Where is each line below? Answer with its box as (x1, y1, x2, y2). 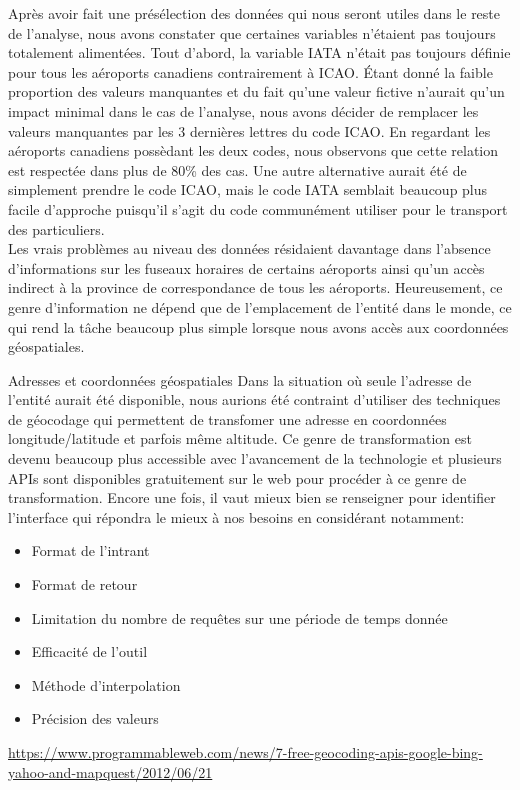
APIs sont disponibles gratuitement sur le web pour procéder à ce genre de (8, 467, 467, 488)
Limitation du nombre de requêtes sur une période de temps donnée (31, 607, 448, 628)
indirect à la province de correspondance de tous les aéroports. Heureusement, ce (8, 277, 503, 298)
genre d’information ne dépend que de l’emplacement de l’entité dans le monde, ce (8, 296, 512, 317)
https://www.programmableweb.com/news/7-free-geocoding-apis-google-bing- (8, 742, 483, 762)
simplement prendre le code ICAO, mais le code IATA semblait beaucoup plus (8, 179, 488, 200)
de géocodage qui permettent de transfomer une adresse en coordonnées (8, 408, 447, 429)
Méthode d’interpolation (31, 674, 181, 695)
